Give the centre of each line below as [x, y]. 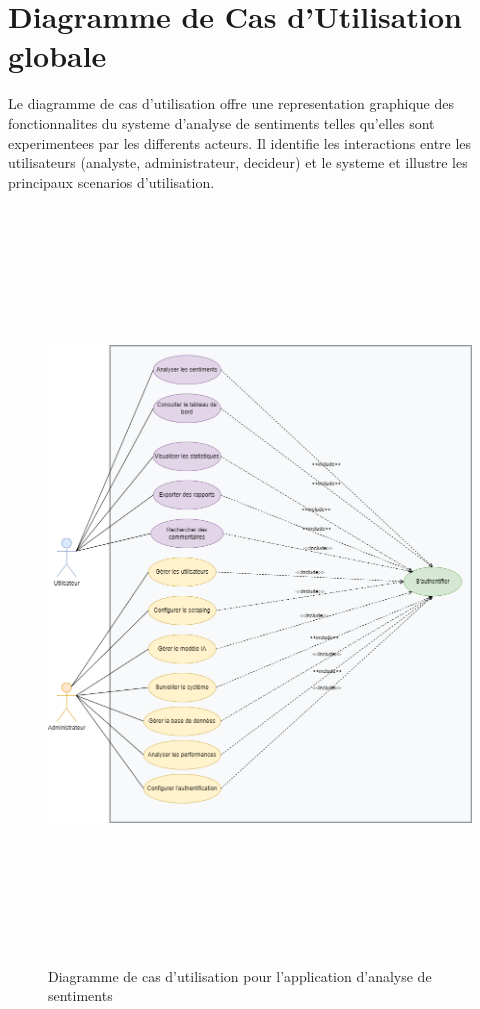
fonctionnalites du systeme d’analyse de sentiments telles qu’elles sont [221, 122]
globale [57, 55]
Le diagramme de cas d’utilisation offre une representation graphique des [231, 103]
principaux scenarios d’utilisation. [111, 181]
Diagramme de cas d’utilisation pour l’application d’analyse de [240, 975]
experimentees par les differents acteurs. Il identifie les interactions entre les [240, 142]
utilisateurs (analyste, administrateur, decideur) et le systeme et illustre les [238, 162]
